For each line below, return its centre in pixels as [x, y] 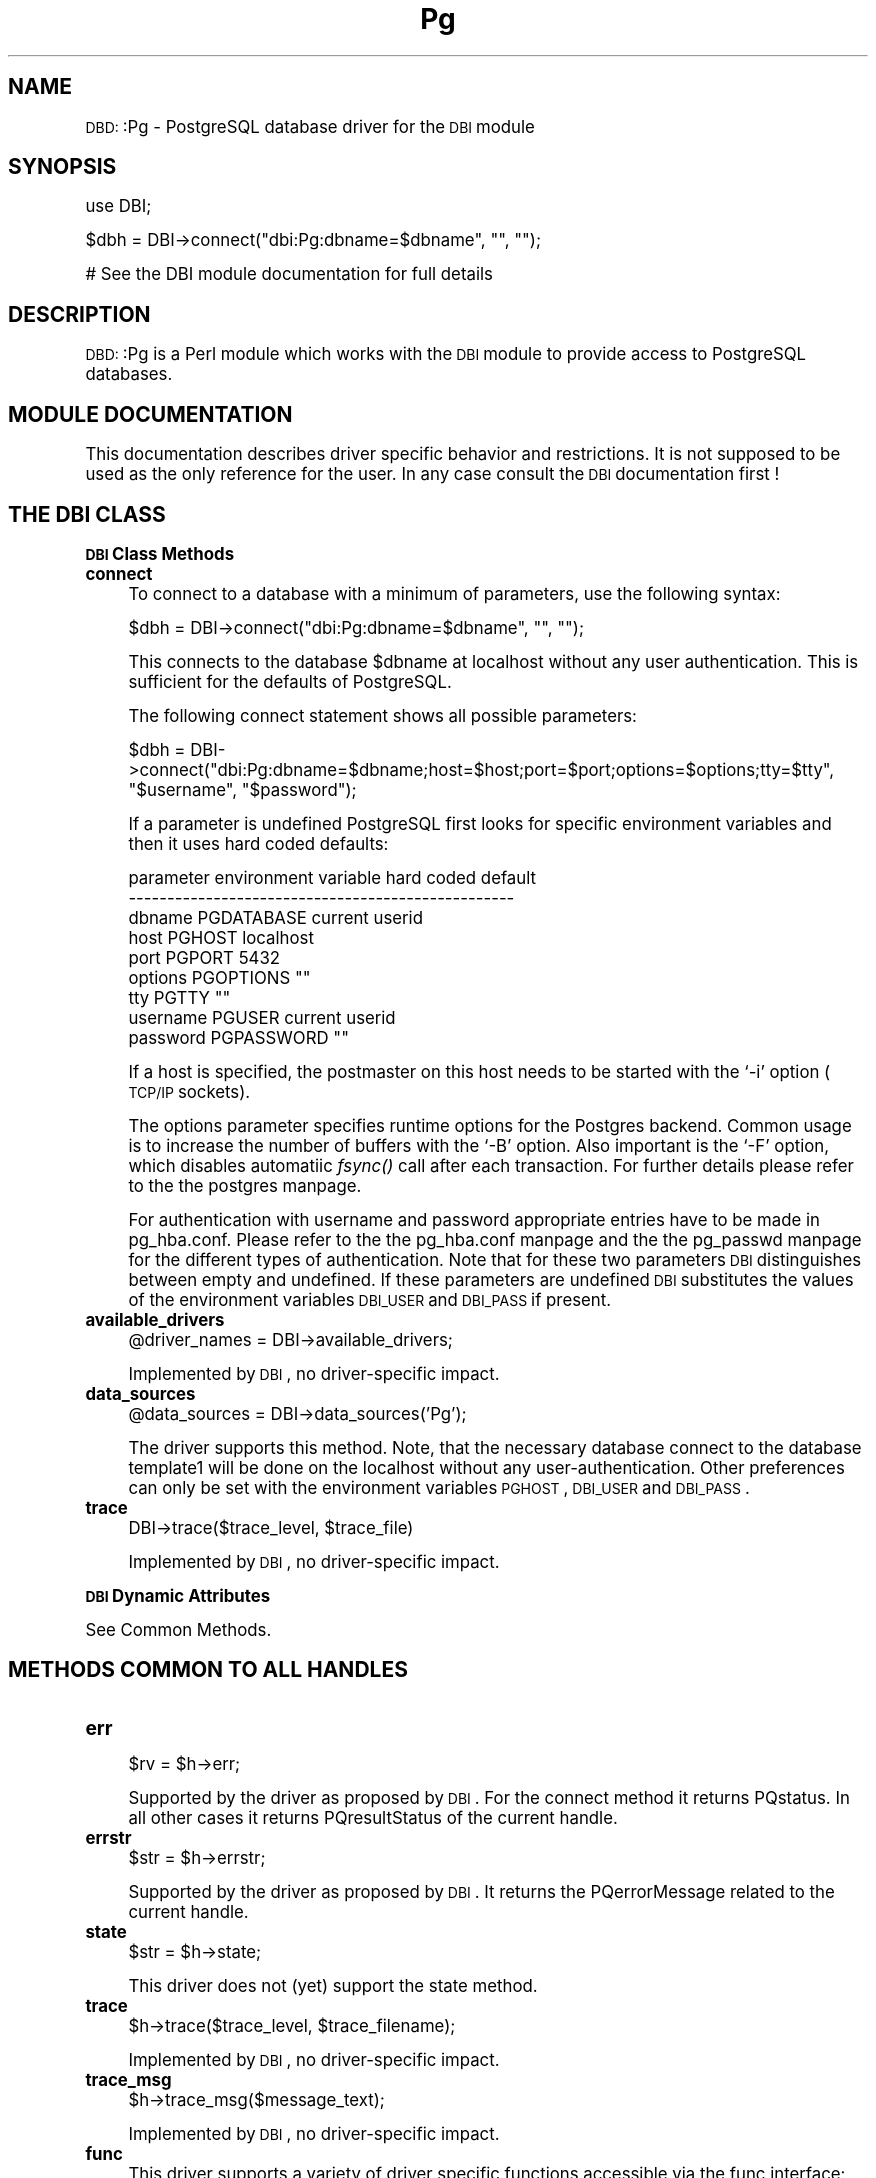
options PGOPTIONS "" [219, 977]
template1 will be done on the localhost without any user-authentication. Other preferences [486, 1467]
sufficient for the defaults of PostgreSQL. [290, 681]
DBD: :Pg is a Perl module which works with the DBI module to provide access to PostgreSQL [446, 354]
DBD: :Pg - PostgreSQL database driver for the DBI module [310, 126]
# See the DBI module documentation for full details [289, 274]
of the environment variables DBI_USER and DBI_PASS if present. [370, 1299]
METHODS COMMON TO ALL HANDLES [208, 1670]
